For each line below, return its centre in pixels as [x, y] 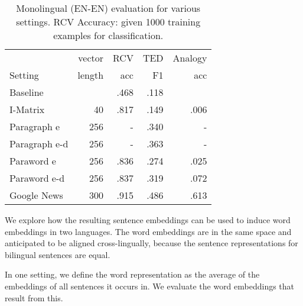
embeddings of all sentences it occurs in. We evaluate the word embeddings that [150, 286]
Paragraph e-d [39, 144]
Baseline [27, 92]
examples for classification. [108, 35]
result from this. [34, 297]
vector [91, 58]
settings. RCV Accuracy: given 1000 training [108, 22]
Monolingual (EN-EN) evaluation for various [108, 8]
